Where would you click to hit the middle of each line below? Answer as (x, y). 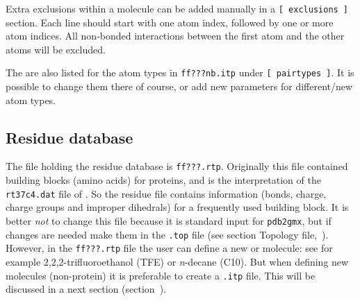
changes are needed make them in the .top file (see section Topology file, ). (167, 234)
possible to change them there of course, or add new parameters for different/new (179, 86)
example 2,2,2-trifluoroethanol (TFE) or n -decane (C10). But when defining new (177, 261)
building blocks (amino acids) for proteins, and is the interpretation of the (163, 180)
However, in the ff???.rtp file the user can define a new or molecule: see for (169, 248)
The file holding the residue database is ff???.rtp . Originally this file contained (177, 166)
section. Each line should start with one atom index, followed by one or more (170, 22)
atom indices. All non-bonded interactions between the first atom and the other (175, 36)
